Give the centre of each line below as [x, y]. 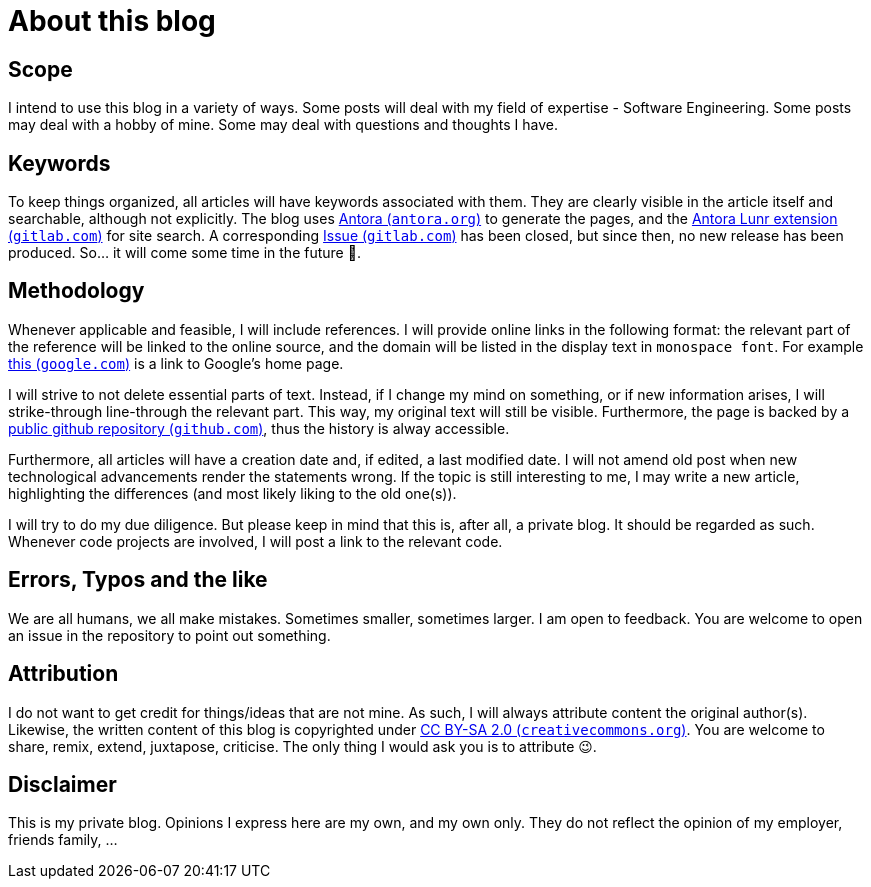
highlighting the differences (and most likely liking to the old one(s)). [232, 493]
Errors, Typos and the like [138, 580]
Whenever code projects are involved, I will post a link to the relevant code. [255, 541]
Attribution [63, 674]
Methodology [76, 291]
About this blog [112, 21]
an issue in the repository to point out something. [169, 635]
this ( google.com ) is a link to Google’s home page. [176, 363]
